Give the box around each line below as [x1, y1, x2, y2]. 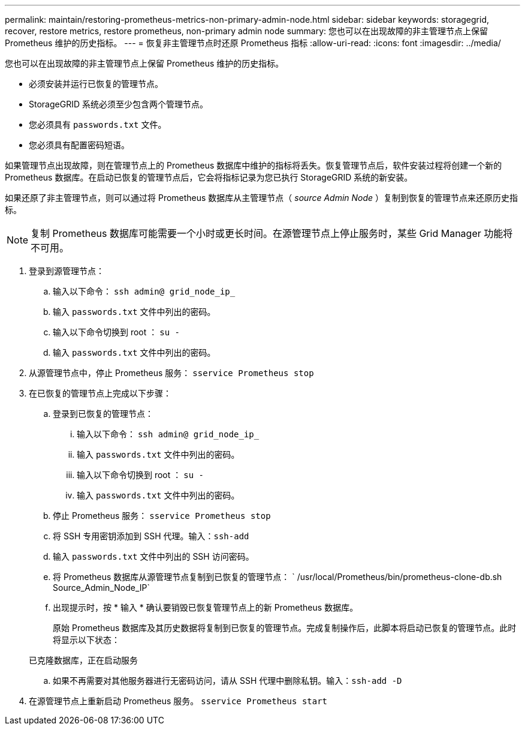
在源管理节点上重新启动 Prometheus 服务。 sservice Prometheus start [29, 696, 328, 706]
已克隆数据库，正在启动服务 [29, 655, 138, 665]
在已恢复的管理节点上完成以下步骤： [29, 388, 171, 398]
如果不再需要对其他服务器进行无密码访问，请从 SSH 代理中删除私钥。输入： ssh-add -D [53, 675, 402, 686]
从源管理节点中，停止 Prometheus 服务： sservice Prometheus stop [29, 368, 314, 378]
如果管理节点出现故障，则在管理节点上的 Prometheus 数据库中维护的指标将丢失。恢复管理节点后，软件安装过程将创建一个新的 [5, 160, 502, 170]
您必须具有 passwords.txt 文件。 [29, 119, 167, 130]
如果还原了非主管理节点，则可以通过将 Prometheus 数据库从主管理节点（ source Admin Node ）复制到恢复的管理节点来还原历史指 [5, 193, 518, 203]
